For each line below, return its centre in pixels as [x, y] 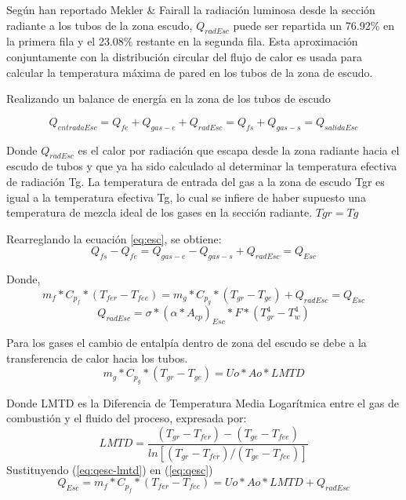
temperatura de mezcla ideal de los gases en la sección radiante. [159, 212]
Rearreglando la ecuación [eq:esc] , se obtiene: [114, 238]
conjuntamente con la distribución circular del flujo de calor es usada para [184, 56]
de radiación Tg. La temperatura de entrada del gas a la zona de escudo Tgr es [196, 181]
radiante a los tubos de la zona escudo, [100, 25]
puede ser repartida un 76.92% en [314, 25]
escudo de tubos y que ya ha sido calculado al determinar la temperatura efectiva [202, 166]
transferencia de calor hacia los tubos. [97, 358]
